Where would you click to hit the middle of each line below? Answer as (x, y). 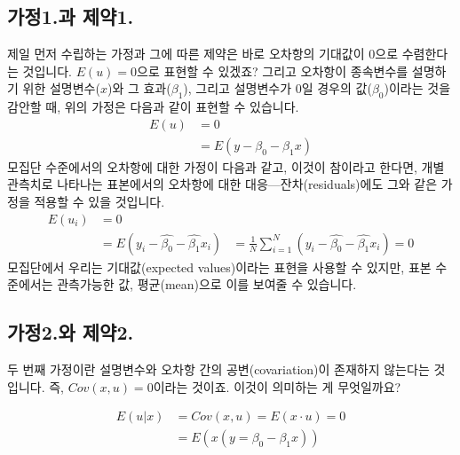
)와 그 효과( (139, 88)
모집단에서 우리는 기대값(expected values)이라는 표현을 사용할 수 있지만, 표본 (219, 267)
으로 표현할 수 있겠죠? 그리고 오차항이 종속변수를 (273, 71)
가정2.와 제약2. (71, 332)
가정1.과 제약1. (71, 16)
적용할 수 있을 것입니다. (99, 202)
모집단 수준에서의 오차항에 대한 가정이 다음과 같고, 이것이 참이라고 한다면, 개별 (226, 166)
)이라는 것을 (417, 88)
